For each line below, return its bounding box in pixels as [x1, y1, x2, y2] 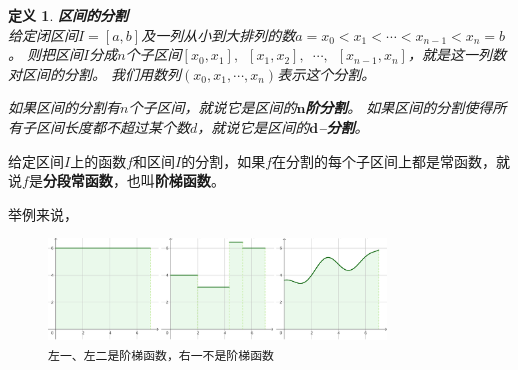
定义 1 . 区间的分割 [8, 5, 128, 25]
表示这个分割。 [277, 63, 376, 84]
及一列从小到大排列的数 [141, 24, 296, 45]
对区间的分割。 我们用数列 [8, 63, 182, 84]
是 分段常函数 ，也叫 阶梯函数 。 [28, 170, 225, 191]
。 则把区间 [8, 44, 84, 65]
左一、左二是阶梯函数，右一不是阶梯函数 [48, 348, 274, 363]
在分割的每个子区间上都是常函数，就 [272, 150, 511, 171]
